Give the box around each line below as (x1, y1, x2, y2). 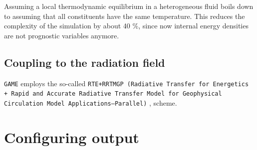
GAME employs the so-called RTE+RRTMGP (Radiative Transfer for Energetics (4, 78, 249, 88)
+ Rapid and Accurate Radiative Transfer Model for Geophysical (4, 90, 222, 98)
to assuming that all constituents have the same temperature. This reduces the (4, 10, 245, 21)
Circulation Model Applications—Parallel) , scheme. (4, 97, 177, 108)
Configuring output (4, 127, 139, 147)
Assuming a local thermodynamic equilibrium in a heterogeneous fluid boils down (4, 1, 254, 11)
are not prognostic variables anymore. (4, 30, 119, 40)
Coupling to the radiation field (4, 54, 165, 70)
